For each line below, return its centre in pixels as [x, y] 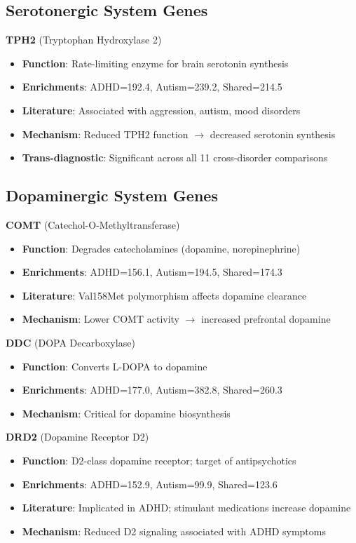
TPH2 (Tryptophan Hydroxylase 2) [84, 40]
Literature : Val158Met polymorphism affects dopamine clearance [164, 295]
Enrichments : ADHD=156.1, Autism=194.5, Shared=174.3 [152, 272]
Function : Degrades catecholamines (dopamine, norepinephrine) [161, 248]
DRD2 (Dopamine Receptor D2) [77, 437]
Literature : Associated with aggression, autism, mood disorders [161, 110]
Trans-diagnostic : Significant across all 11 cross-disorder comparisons [175, 157]
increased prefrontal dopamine [266, 319]
